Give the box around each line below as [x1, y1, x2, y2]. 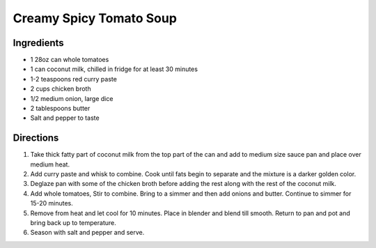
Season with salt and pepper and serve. [30, 228, 145, 237]
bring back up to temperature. [30, 219, 116, 227]
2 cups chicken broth [30, 84, 91, 93]
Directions [13, 132, 59, 144]
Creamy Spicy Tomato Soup [13, 10, 178, 26]
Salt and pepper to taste [30, 114, 100, 122]
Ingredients [13, 37, 64, 49]
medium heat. [30, 160, 70, 169]
